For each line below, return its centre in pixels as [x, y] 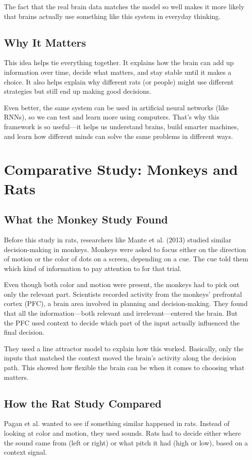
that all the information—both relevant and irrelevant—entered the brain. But [121, 313]
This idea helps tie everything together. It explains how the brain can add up [119, 62]
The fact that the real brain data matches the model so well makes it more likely [124, 6]
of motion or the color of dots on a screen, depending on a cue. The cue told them [126, 259]
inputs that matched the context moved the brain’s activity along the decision [120, 358]
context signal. [25, 452]
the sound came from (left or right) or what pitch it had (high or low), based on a [126, 442]
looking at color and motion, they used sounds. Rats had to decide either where [122, 433]
